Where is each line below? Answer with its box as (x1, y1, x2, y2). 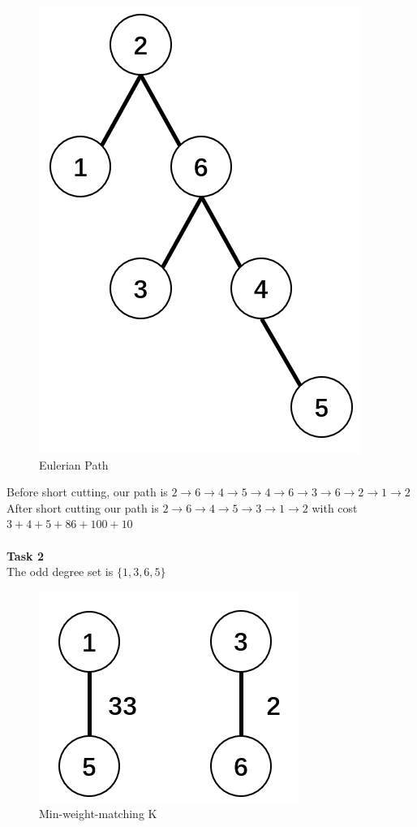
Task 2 (6, 547, 44, 564)
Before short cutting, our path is (6, 483, 168, 500)
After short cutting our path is (6, 499, 159, 516)
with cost (312, 499, 358, 516)
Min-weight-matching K (39, 805, 157, 822)
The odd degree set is (6, 563, 114, 580)
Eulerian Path (39, 456, 109, 473)
